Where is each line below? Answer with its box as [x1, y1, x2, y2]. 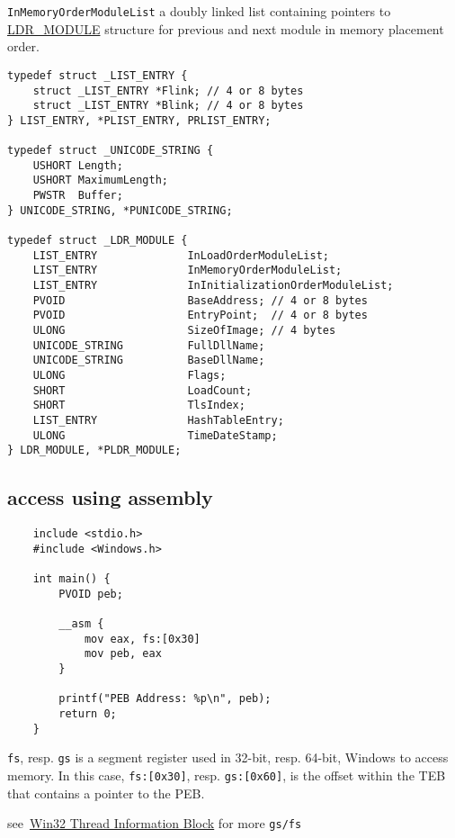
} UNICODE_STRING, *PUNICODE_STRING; [7, 203, 233, 217]
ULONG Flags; [32, 368, 227, 382]
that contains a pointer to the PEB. [7, 783, 205, 802]
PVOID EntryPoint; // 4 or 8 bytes [32, 309, 368, 322]
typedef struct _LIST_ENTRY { [7, 68, 188, 82]
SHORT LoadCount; [32, 383, 253, 397]
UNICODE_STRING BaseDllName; [32, 354, 265, 367]
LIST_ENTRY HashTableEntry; [32, 413, 284, 427]
